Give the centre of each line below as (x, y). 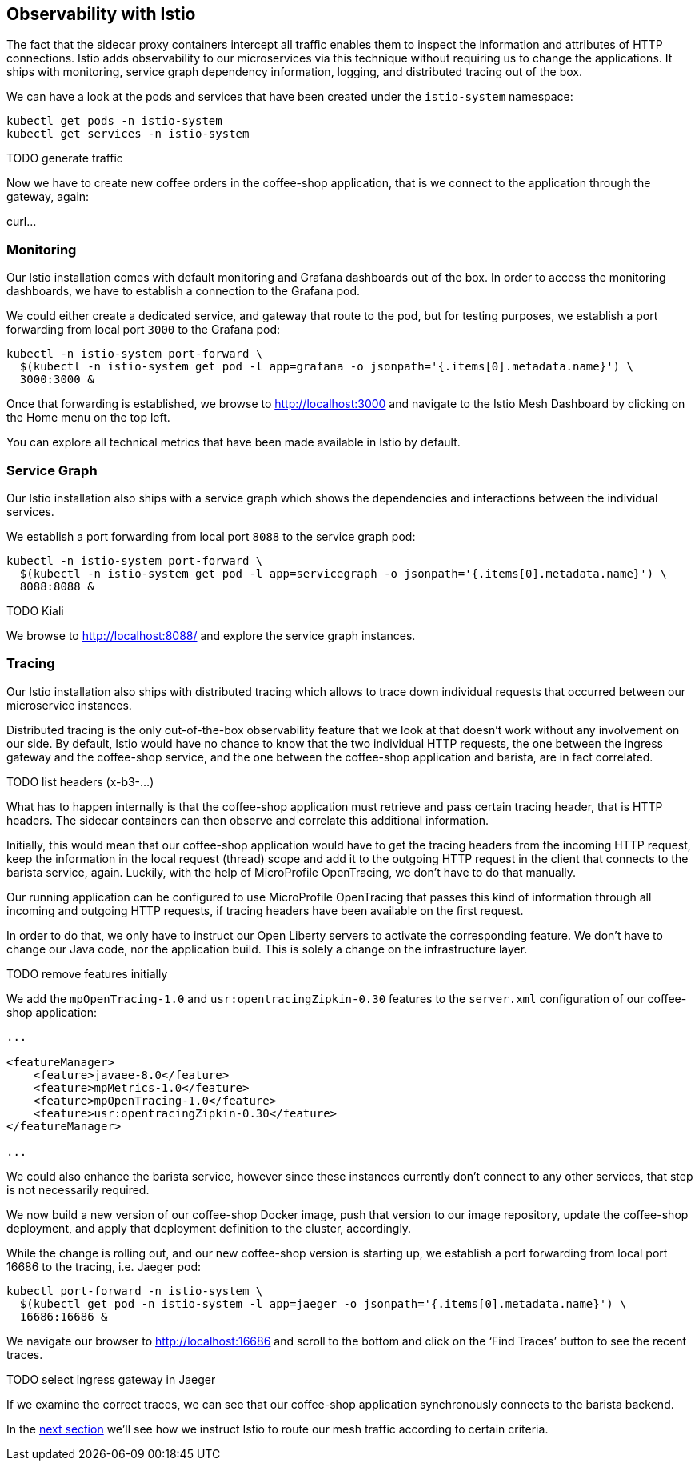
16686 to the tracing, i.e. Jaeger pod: (104, 1266)
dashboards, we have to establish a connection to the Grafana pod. (184, 291)
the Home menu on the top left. (88, 418)
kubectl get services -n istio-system (128, 134)
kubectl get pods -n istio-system (114, 121)
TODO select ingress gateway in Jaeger (111, 1379)
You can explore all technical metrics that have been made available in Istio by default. (234, 442)
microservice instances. (69, 705)
